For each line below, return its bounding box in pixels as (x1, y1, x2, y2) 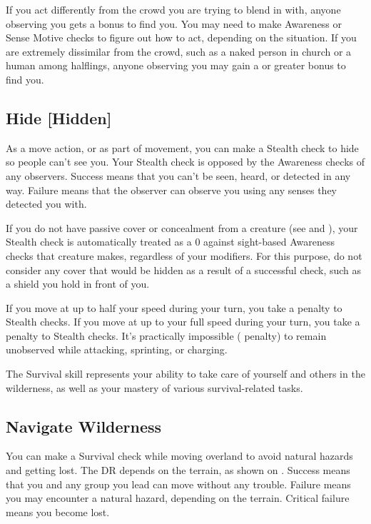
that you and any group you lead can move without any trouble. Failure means (6, 476, 351, 491)
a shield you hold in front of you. (6, 276, 150, 291)
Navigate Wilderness (6, 415, 162, 437)
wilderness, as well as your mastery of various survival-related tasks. (6, 380, 303, 395)
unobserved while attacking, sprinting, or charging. (6, 342, 228, 357)
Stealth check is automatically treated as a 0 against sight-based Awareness (6, 234, 335, 249)
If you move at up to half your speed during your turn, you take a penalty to (6, 300, 342, 315)
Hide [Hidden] (6, 106, 112, 129)
